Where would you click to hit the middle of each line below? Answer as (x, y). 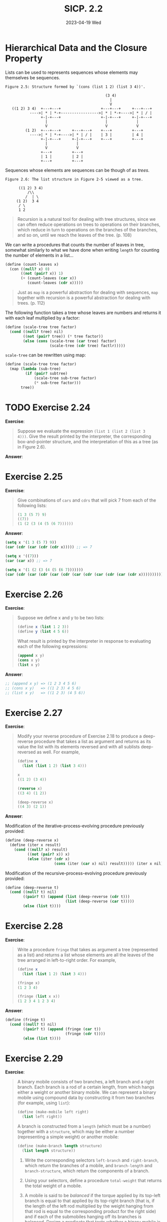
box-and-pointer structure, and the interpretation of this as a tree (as (87, 441)
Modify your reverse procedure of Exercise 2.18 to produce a (80, 736)
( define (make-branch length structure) (60, 1146)
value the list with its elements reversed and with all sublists (79, 747)
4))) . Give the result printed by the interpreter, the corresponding (84, 436)
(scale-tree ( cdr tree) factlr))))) (87, 346)
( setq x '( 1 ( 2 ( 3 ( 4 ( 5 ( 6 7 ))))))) (44, 570)
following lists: (32, 505)
